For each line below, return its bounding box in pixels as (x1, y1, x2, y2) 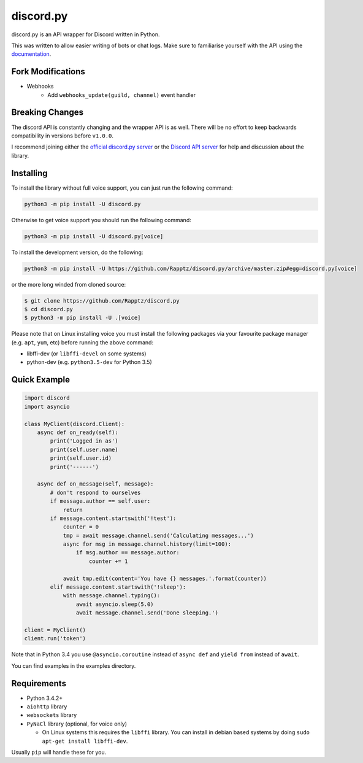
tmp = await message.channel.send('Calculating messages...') (63, 532, 254, 539)
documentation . (11, 50, 52, 58)
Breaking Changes (11, 107, 84, 118)
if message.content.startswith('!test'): (50, 514, 177, 522)
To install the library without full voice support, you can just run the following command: (11, 184, 233, 192)
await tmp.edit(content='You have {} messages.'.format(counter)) (63, 575, 267, 582)
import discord (24, 395, 70, 401)
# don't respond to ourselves (50, 489, 141, 496)
